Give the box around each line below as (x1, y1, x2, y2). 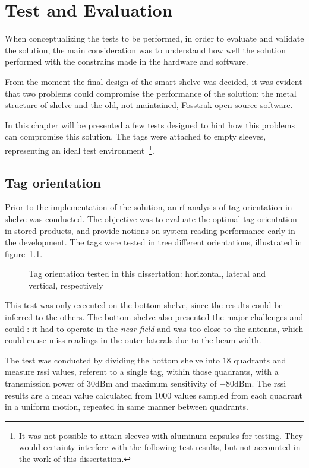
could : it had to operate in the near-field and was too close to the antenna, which (5, 322, 304, 334)
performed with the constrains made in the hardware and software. (5, 55, 248, 68)
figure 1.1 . (5, 247, 43, 260)
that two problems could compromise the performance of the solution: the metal (5, 87, 297, 99)
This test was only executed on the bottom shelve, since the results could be (5, 299, 283, 311)
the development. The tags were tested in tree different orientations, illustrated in (5, 236, 302, 248)
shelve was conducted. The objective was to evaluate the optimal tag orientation (5, 212, 297, 224)
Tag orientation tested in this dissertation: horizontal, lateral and (29, 267, 266, 280)
